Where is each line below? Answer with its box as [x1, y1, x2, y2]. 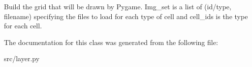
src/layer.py [4, 53, 40, 64]
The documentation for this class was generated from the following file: [4, 37, 218, 47]
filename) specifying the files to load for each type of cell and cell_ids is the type [4, 11, 248, 21]
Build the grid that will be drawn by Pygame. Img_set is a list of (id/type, [4, 1, 231, 11]
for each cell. [4, 21, 42, 31]
